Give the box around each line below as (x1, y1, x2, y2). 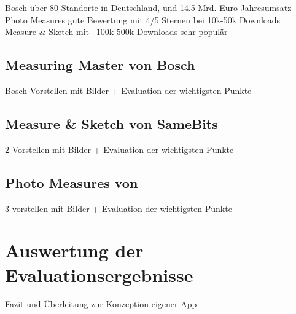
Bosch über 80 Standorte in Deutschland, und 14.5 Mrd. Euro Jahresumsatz (5, 1, 292, 14)
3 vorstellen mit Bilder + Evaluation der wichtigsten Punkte (5, 202, 232, 214)
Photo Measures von (5, 173, 138, 192)
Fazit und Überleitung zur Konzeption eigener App (5, 297, 197, 310)
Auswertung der (5, 238, 144, 263)
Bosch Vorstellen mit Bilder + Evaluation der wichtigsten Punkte (5, 84, 252, 96)
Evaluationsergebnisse (5, 262, 193, 287)
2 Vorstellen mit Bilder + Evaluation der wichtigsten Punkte (5, 143, 234, 155)
